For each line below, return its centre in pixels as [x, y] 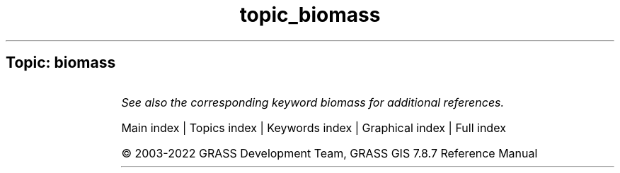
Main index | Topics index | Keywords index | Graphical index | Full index [314, 127]
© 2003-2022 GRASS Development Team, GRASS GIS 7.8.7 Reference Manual [329, 153]
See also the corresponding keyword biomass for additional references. [313, 102]
